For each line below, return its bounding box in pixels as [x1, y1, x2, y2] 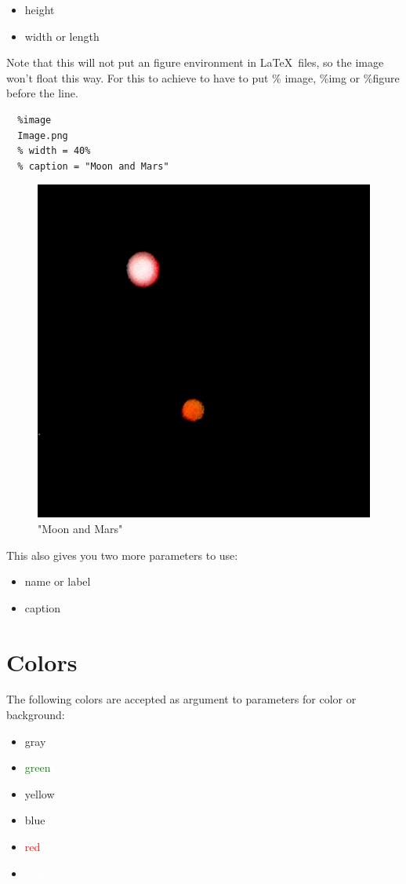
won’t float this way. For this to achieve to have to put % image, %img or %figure [6, 69, 400, 86]
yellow [24, 785, 55, 802]
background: [6, 707, 65, 723]
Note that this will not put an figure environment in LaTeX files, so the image [6, 54, 384, 71]
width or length [24, 27, 100, 44]
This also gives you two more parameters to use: [6, 546, 238, 563]
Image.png [17, 130, 68, 141]
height [24, 2, 55, 17]
